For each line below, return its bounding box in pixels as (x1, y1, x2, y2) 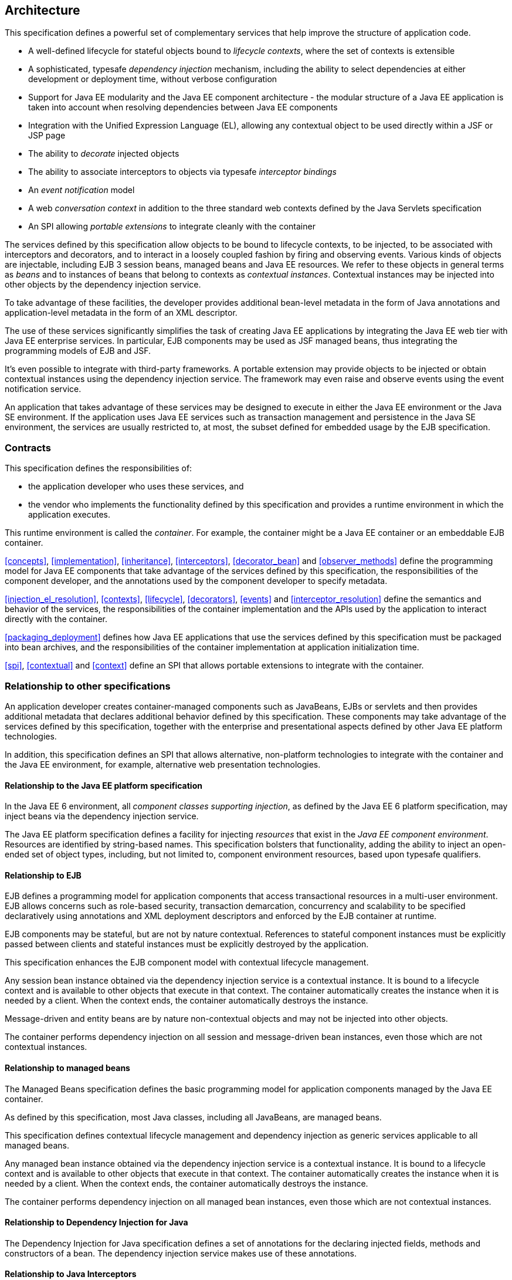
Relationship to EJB (5, 870, 82, 880)
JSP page (28, 130, 66, 141)
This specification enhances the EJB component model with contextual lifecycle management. (5, 957, 369, 968)
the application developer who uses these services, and (28, 481, 244, 492)
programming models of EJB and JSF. (5, 346, 151, 356)
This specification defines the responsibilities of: (5, 463, 192, 474)
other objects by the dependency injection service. (5, 279, 201, 290)
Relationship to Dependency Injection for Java (5, 1217, 188, 1228)
